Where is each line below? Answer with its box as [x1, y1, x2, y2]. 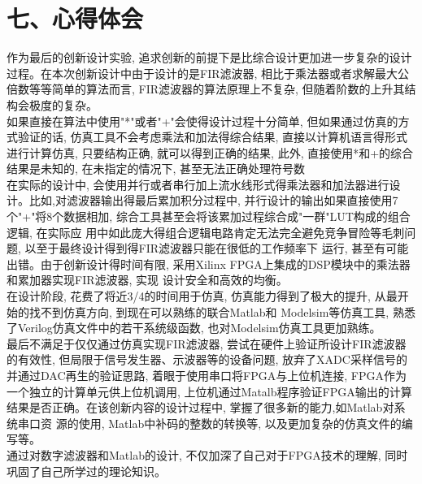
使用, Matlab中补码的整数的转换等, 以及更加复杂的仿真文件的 [78, 414, 402, 431]
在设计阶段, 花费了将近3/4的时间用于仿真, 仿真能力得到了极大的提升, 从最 [7, 287, 398, 305]
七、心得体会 [7, 2, 144, 35]
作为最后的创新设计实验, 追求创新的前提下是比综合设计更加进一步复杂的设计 [7, 49, 412, 66]
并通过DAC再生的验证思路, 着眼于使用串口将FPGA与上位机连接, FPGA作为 [7, 367, 407, 383]
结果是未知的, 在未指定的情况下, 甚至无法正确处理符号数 [7, 160, 306, 177]
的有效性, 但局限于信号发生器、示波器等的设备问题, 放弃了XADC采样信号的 [7, 351, 407, 368]
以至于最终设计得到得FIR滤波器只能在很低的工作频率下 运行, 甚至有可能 [24, 240, 409, 257]
